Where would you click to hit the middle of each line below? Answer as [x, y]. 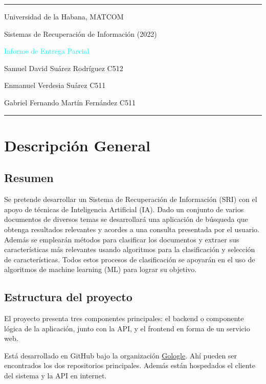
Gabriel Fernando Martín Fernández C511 [70, 102]
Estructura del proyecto [68, 297]
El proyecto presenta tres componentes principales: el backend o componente [124, 318]
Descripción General [77, 145]
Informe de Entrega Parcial [47, 51]
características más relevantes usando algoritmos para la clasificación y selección [130, 249]
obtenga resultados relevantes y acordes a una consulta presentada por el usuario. [132, 229]
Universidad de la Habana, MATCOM [64, 16]
